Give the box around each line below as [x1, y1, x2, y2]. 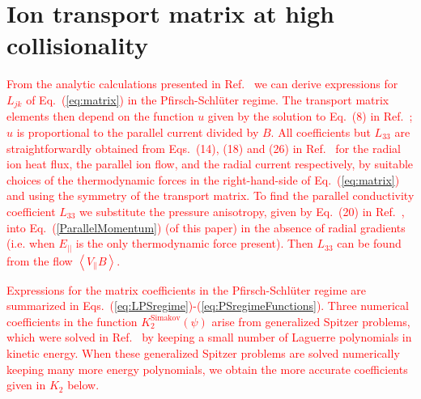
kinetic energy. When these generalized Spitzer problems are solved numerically [6, 345, 400, 361]
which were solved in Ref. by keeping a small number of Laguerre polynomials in [6, 329, 412, 346]
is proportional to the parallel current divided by [16, 123, 259, 140]
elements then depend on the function [6, 108, 194, 125]
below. [67, 376, 100, 393]
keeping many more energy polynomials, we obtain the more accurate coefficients [6, 360, 408, 377]
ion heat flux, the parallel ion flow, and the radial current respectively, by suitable [6, 155, 414, 172]
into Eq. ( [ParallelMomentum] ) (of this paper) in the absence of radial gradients [6, 219, 406, 236]
